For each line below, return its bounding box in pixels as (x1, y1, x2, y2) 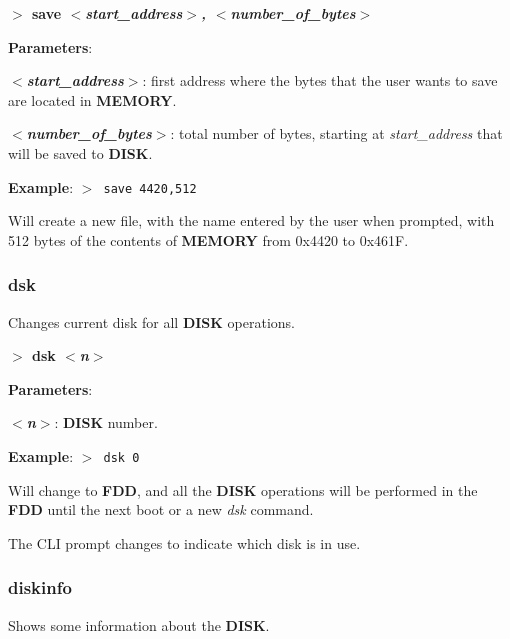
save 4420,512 (103, 181, 197, 196)
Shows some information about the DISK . (8, 614, 270, 635)
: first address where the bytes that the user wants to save (142, 70, 498, 91)
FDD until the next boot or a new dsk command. (8, 499, 314, 520)
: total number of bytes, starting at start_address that (170, 123, 503, 144)
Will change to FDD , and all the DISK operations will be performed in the (8, 479, 478, 500)
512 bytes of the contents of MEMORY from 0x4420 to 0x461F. (8, 229, 409, 250)
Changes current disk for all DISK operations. (8, 311, 295, 332)
